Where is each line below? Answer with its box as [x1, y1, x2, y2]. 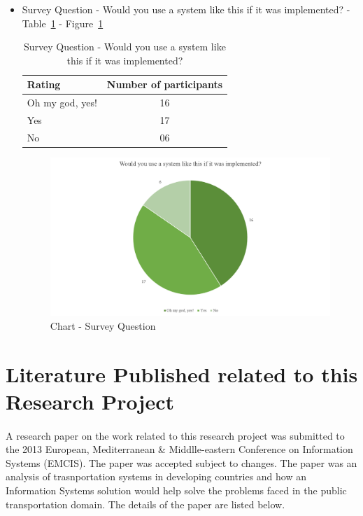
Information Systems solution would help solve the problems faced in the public [6, 483, 347, 497]
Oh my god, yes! [27, 95, 97, 110]
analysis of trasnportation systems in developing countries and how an [6, 469, 307, 484]
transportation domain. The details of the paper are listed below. [6, 496, 285, 511]
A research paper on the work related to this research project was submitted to [6, 428, 345, 442]
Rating [27, 77, 61, 92]
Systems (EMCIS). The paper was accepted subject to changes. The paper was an [6, 455, 357, 470]
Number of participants [106, 77, 223, 92]
